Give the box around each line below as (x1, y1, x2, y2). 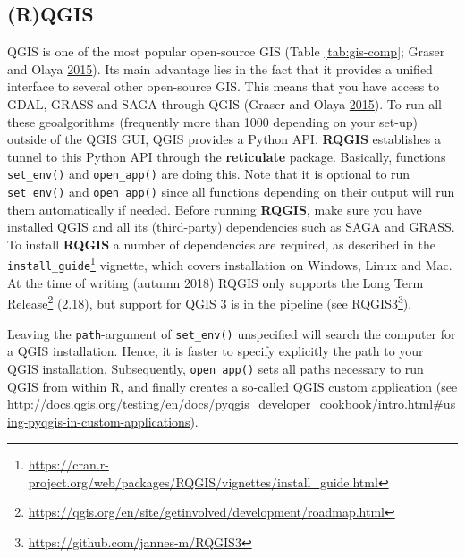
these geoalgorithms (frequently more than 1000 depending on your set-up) (7, 112, 418, 131)
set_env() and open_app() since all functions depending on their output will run (7, 182, 455, 201)
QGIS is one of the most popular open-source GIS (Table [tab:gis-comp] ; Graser (7, 42, 445, 61)
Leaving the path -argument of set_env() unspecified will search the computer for (7, 324, 456, 342)
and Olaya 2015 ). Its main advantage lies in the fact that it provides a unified (7, 59, 433, 78)
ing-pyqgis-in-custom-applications (7, 411, 190, 430)
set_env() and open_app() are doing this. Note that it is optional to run (7, 165, 410, 183)
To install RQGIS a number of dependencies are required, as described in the (7, 234, 435, 253)
